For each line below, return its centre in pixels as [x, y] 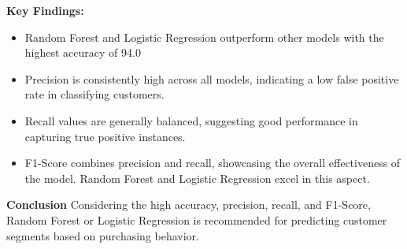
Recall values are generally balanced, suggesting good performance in [191, 120]
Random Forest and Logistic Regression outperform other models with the [204, 37]
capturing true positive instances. [105, 136]
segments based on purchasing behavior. [103, 235]
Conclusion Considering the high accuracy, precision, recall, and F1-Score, [189, 204]
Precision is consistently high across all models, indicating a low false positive [212, 78]
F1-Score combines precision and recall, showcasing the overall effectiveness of [213, 163]
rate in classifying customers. [94, 94]
